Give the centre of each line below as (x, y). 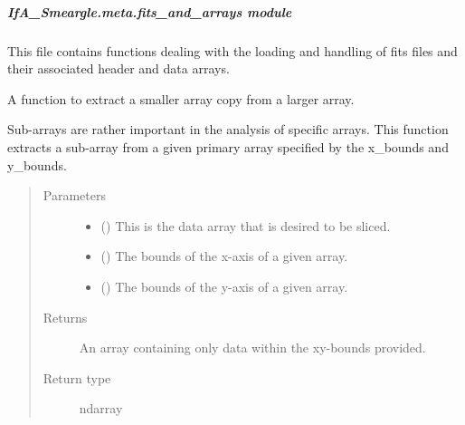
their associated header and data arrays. (119, 68)
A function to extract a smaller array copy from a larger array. (181, 98)
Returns (65, 317)
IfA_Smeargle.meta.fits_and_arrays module (150, 11)
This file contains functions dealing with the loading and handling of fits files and (232, 50)
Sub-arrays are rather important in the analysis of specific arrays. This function (228, 129)
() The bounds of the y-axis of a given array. (224, 286)
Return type (77, 377)
